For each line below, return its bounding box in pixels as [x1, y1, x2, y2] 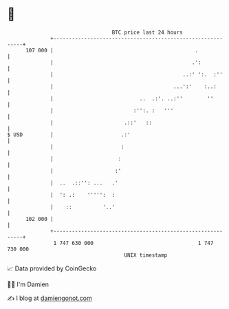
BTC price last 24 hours [111, 29, 184, 36]
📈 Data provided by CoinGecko [7, 264, 97, 273]
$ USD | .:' [7, 131, 131, 138]
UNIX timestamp [124, 251, 168, 259]
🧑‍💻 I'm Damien [7, 280, 50, 288]
